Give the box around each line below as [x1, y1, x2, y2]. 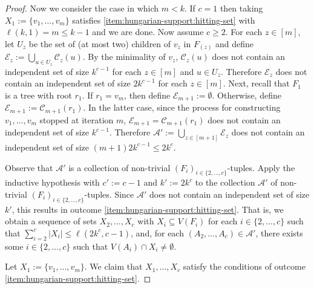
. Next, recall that [223, 77, 290, 89]
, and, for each [131, 226, 184, 239]
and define [215, 37, 254, 50]
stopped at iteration [39, 113, 114, 126]
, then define [124, 88, 171, 101]
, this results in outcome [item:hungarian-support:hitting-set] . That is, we [11, 203, 284, 215]
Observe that [5, 161, 53, 174]
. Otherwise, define [212, 88, 281, 101]
